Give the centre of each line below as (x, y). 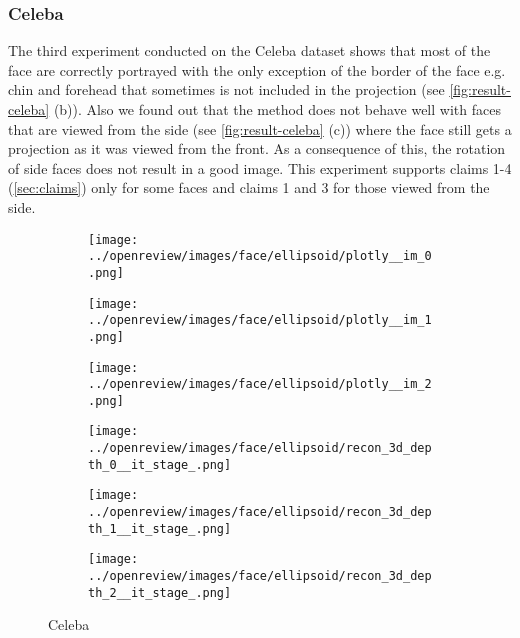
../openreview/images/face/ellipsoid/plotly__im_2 (260, 384)
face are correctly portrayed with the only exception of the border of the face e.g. (257, 69)
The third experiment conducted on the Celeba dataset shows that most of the (249, 50)
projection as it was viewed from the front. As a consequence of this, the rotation (257, 148)
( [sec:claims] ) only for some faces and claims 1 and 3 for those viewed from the (249, 187)
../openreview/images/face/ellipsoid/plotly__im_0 (260, 256)
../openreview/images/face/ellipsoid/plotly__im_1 (260, 320)
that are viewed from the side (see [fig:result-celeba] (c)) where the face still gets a (260, 128)
